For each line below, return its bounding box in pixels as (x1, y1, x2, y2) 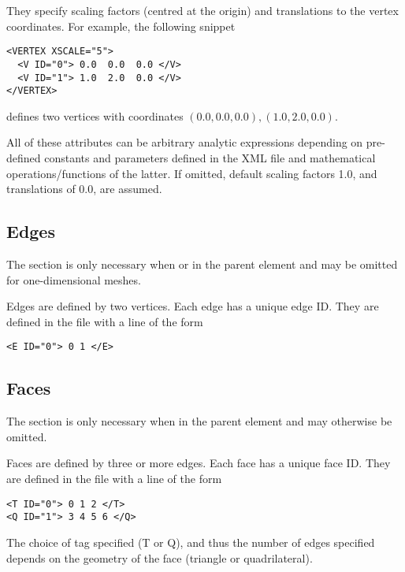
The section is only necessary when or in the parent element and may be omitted (6, 255, 398, 272)
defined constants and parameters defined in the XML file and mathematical (6, 150, 376, 165)
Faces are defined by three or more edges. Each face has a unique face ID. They (6, 455, 391, 471)
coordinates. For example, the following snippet (6, 17, 236, 34)
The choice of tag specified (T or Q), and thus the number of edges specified (6, 533, 375, 550)
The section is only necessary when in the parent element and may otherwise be (6, 413, 392, 429)
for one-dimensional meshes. (6, 271, 141, 288)
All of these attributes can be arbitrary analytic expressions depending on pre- (6, 134, 385, 150)
